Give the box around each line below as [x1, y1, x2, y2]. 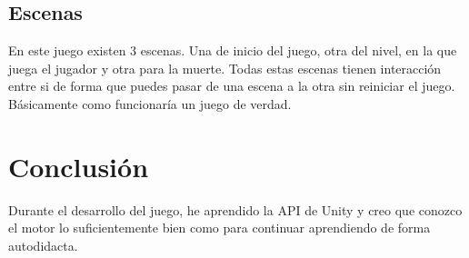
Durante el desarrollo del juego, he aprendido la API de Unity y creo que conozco [8, 200, 463, 219]
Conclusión [8, 147, 149, 184]
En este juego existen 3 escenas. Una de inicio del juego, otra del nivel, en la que [8, 41, 457, 60]
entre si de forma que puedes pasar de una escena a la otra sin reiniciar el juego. [8, 76, 455, 95]
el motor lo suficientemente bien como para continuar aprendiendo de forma [8, 218, 431, 237]
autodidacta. [8, 235, 78, 254]
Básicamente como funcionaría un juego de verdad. [8, 94, 292, 113]
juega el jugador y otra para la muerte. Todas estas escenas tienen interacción [8, 58, 442, 77]
